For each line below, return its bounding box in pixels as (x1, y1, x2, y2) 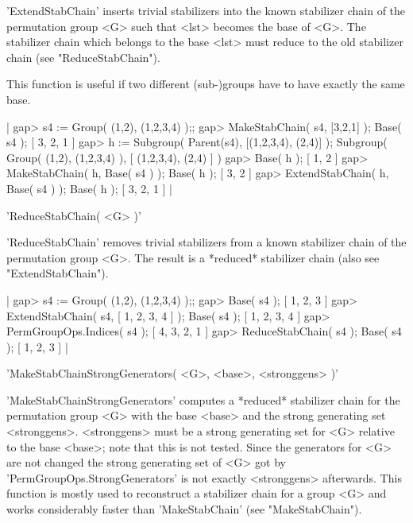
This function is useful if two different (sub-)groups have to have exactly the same (6, 76, 405, 92)
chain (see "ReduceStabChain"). (6, 48, 160, 65)
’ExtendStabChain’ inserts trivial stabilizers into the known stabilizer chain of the (6, 2, 406, 18)
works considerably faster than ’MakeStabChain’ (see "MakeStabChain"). (6, 501, 362, 517)
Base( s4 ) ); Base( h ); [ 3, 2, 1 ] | (6, 180, 173, 196)
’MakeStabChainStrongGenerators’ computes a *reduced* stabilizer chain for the (6, 391, 400, 408)
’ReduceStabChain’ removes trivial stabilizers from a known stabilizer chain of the (6, 234, 407, 250)
